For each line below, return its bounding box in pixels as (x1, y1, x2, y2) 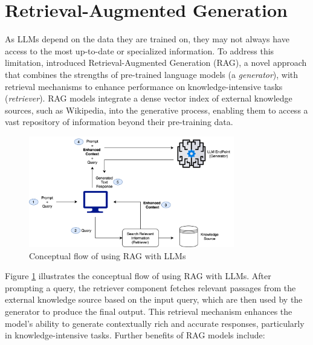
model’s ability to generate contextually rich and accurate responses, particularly (5, 317, 305, 329)
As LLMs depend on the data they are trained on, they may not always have (5, 33, 289, 45)
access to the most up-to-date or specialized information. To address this (5, 44, 274, 57)
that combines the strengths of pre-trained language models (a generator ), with (5, 68, 298, 80)
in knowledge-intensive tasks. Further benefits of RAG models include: (5, 329, 265, 341)
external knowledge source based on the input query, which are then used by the (5, 293, 303, 306)
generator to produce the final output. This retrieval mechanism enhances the (5, 305, 292, 318)
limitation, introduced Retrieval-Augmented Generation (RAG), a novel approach (5, 56, 307, 69)
